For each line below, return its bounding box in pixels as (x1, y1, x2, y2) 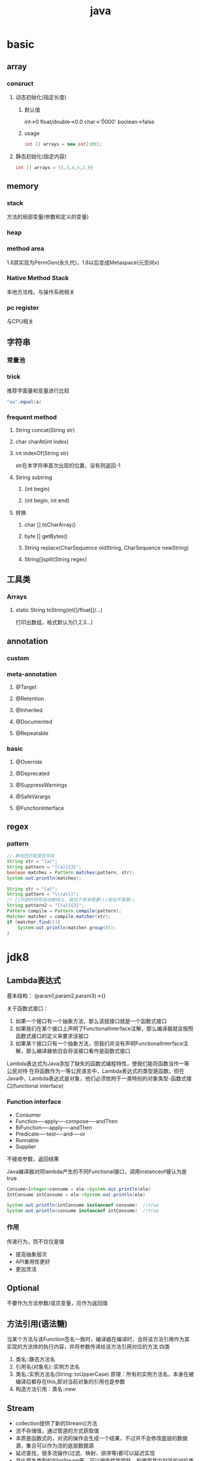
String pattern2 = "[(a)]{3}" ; (7, 903, 85, 909)
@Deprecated (15, 770, 50, 777)
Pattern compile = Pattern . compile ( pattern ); (7, 908, 121, 914)
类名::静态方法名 (15, 1356, 55, 1363)
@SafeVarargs (15, 792, 51, 800)
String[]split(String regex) (24, 555, 87, 562)
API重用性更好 (15, 1258, 51, 1265)
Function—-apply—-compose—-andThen (15, 1117, 118, 1124)
